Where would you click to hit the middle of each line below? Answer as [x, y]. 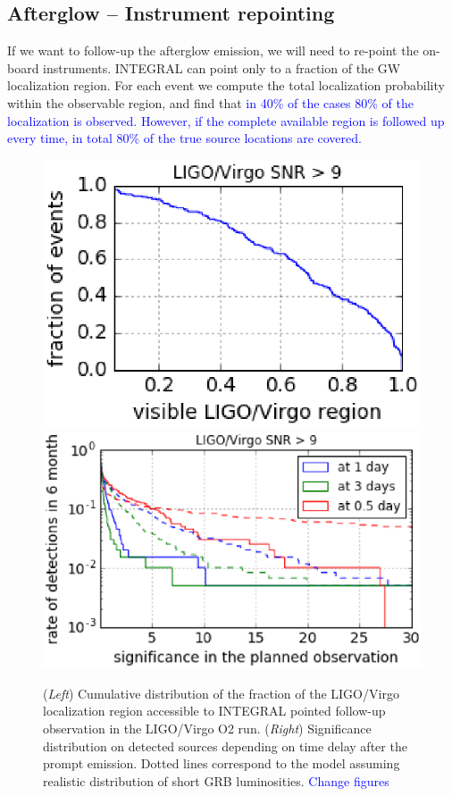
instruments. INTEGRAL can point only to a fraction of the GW [222, 67]
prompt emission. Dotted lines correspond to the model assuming [222, 763]
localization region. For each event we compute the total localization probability [226, 85]
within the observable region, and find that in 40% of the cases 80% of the [210, 102]
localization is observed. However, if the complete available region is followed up [226, 120]
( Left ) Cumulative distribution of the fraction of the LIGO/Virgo [221, 693]
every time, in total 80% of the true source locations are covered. [184, 138]
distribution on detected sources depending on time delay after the [225, 746]
